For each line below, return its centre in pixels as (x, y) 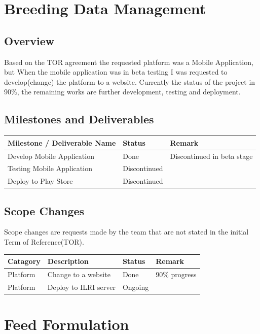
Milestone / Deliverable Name (62, 142)
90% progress (176, 274)
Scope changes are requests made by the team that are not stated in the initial (126, 232)
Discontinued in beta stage (211, 156)
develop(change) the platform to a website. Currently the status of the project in (130, 81)
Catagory (24, 261)
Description (68, 261)
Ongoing (136, 287)
